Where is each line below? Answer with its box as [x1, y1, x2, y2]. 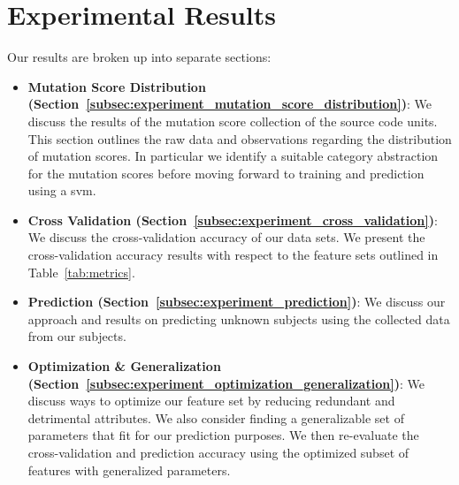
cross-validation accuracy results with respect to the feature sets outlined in [27, 246, 439, 264]
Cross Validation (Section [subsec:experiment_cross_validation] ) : [27, 210, 438, 229]
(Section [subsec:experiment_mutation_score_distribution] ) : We [27, 95, 432, 113]
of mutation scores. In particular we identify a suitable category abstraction [27, 147, 439, 165]
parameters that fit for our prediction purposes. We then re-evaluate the [27, 426, 419, 444]
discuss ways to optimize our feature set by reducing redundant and [27, 391, 395, 410]
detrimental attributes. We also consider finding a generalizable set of [27, 408, 404, 427]
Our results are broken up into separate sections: [7, 48, 272, 66]
